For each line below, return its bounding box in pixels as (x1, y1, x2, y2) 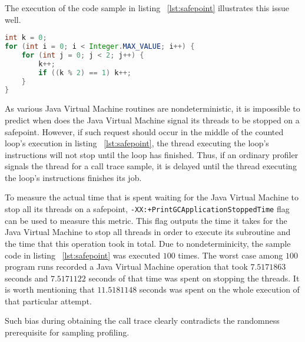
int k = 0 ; (5, 33, 47, 42)
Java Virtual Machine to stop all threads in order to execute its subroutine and (5, 226, 291, 238)
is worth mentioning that (5, 283, 95, 296)
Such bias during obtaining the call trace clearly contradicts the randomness (5, 314, 280, 327)
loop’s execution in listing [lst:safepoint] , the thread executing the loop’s (5, 137, 269, 149)
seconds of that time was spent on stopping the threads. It (88, 271, 300, 284)
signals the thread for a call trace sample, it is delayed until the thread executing (5, 160, 297, 172)
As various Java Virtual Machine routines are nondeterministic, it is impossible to (5, 102, 300, 115)
